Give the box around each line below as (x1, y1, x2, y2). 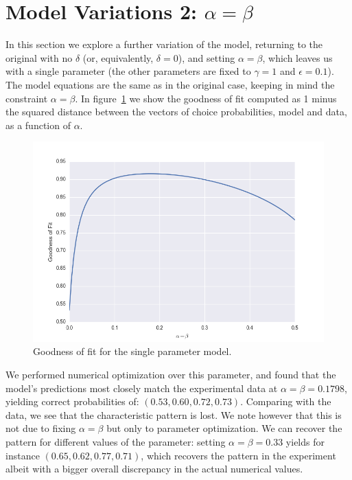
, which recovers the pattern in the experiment (141, 448, 336, 462)
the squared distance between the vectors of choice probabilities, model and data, (5, 104, 347, 119)
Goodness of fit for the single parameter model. (33, 344, 232, 358)
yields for (285, 434, 325, 448)
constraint (5, 91, 48, 105)
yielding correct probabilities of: (5, 394, 139, 409)
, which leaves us (262, 50, 333, 65)
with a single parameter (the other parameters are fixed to (5, 64, 251, 78)
